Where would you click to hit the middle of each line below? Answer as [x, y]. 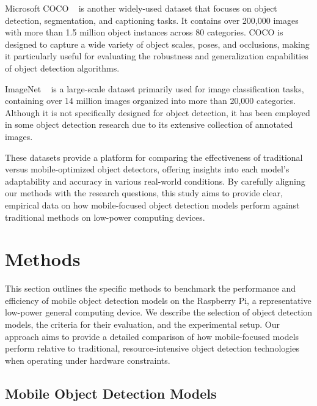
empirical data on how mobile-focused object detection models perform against [152, 205]
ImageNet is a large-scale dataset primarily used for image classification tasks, [155, 88]
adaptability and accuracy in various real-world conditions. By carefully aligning [155, 181]
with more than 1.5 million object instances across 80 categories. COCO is [144, 32]
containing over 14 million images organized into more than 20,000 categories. [150, 101]
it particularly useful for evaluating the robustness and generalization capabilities [157, 56]
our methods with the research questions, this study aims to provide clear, [144, 193]
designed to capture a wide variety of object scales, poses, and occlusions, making [157, 44]
